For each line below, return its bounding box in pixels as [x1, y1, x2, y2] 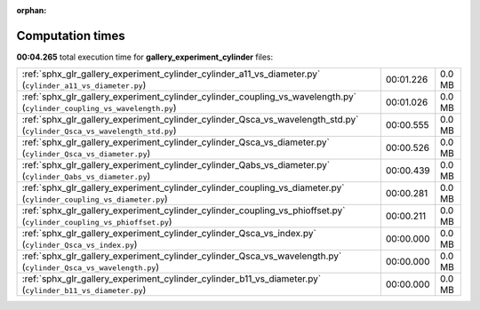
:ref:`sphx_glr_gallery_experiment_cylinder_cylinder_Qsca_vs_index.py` [21, 227, 317, 240]
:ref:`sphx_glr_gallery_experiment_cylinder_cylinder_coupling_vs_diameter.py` [21, 182, 345, 195]
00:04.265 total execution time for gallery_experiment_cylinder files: [16, 52, 274, 62]
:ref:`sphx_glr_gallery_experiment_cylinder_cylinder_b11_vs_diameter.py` [21, 273, 322, 285]
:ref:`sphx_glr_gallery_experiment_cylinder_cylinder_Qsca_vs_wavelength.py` [21, 250, 342, 262]
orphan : [16, 5, 47, 15]
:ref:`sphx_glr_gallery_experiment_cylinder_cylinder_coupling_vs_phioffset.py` [21, 204, 346, 217]
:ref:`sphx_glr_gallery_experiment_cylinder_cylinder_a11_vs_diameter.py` [21, 68, 321, 80]
